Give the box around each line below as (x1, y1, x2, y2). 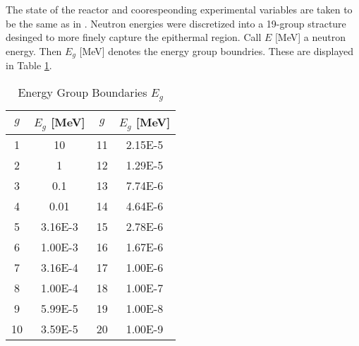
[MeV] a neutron (274, 30, 346, 44)
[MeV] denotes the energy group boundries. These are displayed (79, 43, 354, 58)
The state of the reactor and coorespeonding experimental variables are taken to (6, 2, 353, 16)
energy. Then (6, 43, 62, 58)
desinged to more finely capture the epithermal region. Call (6, 30, 262, 44)
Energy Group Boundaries (18, 83, 147, 100)
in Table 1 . (6, 58, 52, 73)
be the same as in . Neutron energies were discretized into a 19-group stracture (6, 16, 346, 30)
